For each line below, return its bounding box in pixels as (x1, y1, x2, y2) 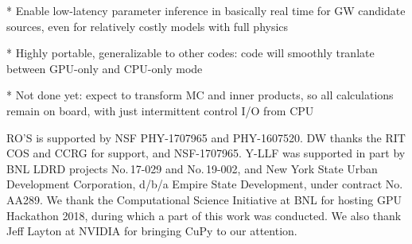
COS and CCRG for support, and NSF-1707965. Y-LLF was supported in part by (6, 145, 406, 161)
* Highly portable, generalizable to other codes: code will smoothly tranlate (6, 45, 375, 61)
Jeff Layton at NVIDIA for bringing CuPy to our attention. (6, 223, 297, 239)
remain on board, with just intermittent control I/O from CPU (6, 102, 314, 118)
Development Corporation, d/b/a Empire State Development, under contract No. (6, 176, 403, 192)
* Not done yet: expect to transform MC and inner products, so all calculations (6, 87, 394, 103)
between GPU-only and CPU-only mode (6, 60, 203, 76)
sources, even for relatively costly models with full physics (6, 17, 289, 34)
